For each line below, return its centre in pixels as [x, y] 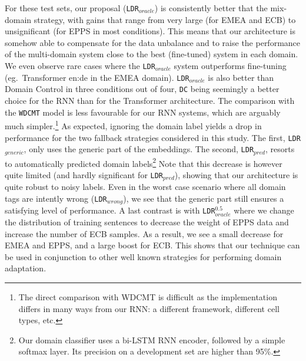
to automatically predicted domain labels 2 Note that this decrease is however [144, 162]
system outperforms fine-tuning [230, 66]
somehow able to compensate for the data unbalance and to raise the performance [153, 42]
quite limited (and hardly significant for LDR [84, 174]
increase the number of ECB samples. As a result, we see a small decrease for [144, 233]
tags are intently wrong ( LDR [56, 198]
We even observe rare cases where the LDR [80, 66]
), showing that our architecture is [236, 174]
